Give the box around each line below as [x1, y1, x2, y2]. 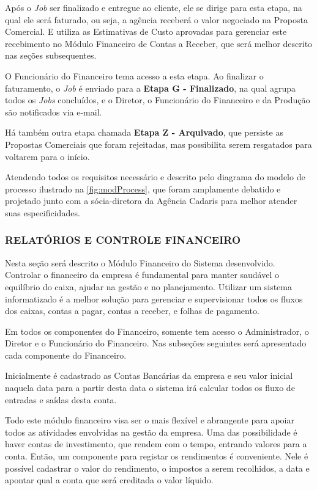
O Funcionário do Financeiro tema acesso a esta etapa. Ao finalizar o [5, 69, 264, 82]
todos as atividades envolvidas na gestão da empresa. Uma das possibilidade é [5, 425, 297, 438]
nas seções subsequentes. [5, 49, 97, 62]
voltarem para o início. [5, 150, 90, 163]
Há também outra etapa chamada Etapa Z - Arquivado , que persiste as [5, 126, 283, 139]
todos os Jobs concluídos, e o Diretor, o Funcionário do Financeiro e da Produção [5, 93, 310, 106]
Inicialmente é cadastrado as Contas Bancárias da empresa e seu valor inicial [5, 369, 293, 382]
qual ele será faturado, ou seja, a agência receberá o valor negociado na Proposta [5, 13, 308, 26]
